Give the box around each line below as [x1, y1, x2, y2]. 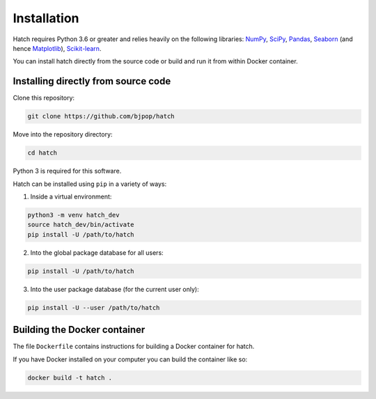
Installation [13, 10, 79, 26]
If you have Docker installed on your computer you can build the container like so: [13, 355, 248, 363]
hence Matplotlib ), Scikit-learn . [13, 44, 102, 52]
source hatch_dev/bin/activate [27, 221, 135, 229]
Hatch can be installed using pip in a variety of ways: [13, 180, 167, 188]
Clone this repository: [13, 94, 75, 102]
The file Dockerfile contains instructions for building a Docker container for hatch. [13, 342, 255, 351]
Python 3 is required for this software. [13, 167, 122, 175]
